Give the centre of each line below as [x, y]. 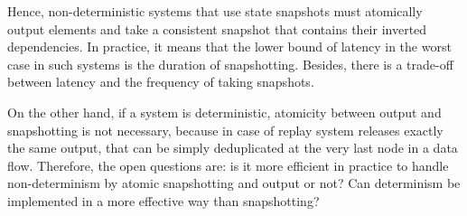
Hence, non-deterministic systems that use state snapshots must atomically [215, 11]
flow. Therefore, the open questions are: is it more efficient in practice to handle [228, 165]
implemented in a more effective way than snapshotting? [163, 200]
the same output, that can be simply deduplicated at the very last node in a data [233, 148]
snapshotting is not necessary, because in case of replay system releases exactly [225, 130]
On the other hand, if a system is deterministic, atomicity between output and [224, 112]
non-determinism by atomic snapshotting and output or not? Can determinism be [234, 183]
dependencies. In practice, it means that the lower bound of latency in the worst [229, 47]
